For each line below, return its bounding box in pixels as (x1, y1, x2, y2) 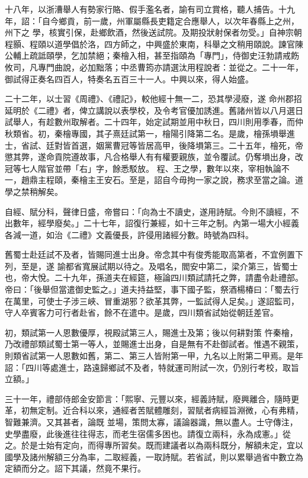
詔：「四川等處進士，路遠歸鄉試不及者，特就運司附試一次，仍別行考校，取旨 (5, 361, 299, 373)
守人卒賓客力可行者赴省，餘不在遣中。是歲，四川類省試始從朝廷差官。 (5, 306, 278, 319)
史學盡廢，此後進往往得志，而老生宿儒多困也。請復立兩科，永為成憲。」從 (5, 427, 291, 439)
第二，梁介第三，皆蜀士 (206, 259, 298, 272)
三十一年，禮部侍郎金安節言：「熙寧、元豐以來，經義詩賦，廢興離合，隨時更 (5, 392, 299, 405)
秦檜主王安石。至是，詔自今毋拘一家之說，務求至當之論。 (70, 174, 295, 186)
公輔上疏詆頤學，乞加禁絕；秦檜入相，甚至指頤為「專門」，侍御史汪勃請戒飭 (5, 49, 299, 62)
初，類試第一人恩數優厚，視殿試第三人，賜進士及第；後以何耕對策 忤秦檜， (5, 326, 298, 338)
